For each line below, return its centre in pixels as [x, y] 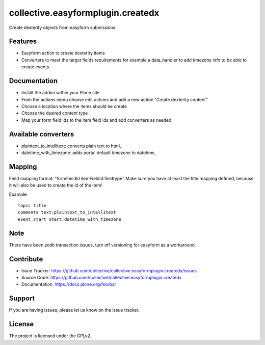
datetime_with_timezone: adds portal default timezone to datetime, [89, 153]
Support [22, 299]
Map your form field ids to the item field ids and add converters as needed [96, 120]
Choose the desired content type [55, 113]
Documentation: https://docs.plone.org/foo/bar [69, 284]
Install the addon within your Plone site [61, 93]
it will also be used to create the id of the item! [56, 185]
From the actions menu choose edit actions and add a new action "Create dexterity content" [115, 99]
